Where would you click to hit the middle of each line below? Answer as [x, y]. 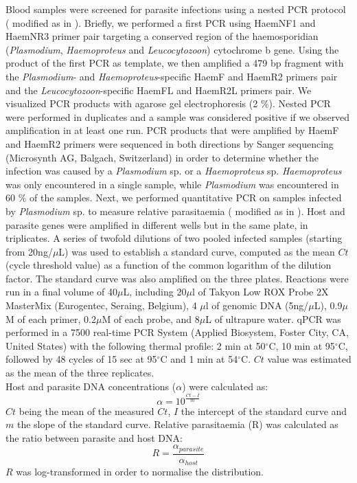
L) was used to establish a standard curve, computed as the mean [197, 251]
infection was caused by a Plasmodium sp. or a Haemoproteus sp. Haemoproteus [174, 171]
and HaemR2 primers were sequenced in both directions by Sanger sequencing [170, 143]
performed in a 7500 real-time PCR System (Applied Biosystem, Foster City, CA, [177, 332]
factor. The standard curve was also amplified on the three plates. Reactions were [177, 278]
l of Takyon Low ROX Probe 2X [260, 292]
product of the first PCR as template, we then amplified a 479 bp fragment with [175, 63]
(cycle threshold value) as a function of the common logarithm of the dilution [169, 265]
